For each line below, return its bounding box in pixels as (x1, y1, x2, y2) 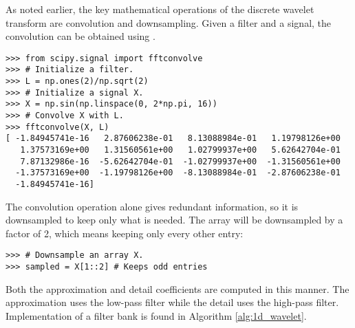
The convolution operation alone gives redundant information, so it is (6, 199, 299, 213)
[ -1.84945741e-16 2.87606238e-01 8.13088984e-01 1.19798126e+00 (6, 133, 341, 144)
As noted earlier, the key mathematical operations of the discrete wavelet (6, 2, 314, 16)
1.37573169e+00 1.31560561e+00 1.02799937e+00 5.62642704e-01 (20, 145, 341, 155)
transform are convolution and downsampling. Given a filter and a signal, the (6, 15, 332, 30)
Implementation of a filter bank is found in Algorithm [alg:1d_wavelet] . (6, 308, 307, 322)
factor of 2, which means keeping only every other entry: (6, 226, 244, 240)
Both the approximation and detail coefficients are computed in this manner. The (6, 281, 349, 296)
